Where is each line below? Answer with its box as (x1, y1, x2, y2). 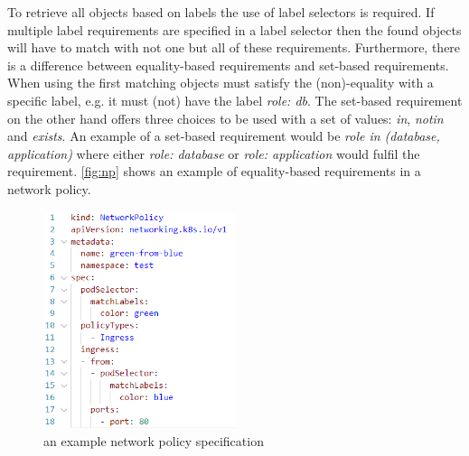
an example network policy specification (43, 431, 264, 450)
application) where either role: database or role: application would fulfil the (7, 144, 420, 163)
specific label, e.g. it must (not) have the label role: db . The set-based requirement (7, 90, 463, 109)
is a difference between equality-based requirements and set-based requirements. (7, 55, 449, 74)
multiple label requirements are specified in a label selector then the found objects (7, 20, 462, 39)
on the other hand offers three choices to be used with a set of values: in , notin (7, 108, 444, 127)
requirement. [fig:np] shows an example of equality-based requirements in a (7, 162, 421, 181)
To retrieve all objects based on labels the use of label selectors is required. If (7, 3, 435, 21)
